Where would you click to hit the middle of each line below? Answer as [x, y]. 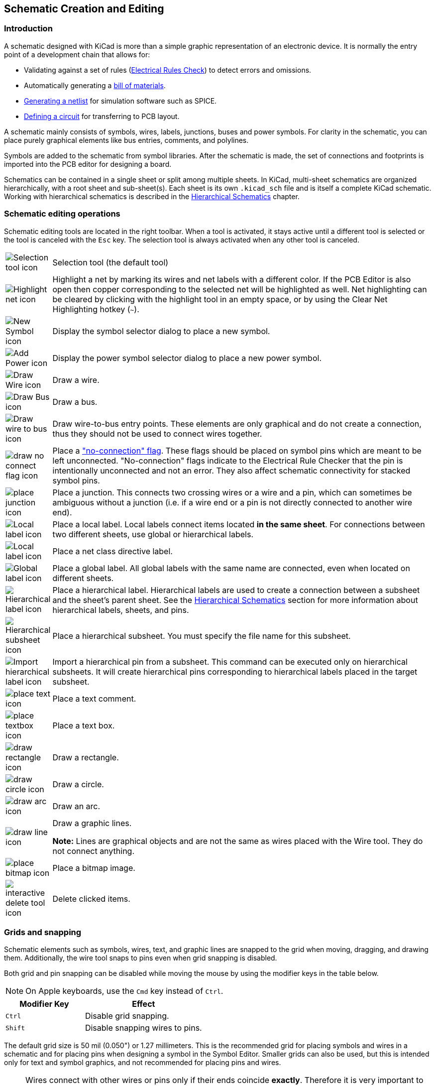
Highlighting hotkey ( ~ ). [96, 309]
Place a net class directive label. [112, 551]
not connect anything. [93, 851]
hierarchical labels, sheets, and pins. [121, 610]
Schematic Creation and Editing [84, 9]
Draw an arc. [76, 806]
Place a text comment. [94, 698]
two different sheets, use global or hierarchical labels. [153, 534]
